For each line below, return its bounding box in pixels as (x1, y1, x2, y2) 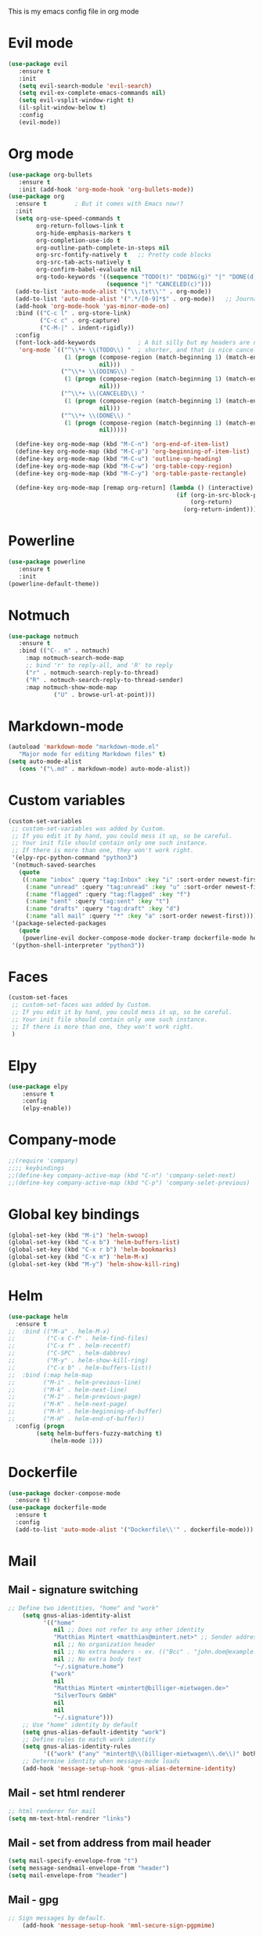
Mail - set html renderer (8, 1786, 125, 1800)
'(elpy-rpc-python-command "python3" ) (11, 854, 139, 862)
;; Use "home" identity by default (22, 1720, 139, 1729)
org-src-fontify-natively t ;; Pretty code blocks (36, 251, 212, 259)
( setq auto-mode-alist (8, 757, 82, 766)
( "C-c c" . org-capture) (39, 317, 121, 325)
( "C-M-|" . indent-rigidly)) (39, 324, 135, 332)
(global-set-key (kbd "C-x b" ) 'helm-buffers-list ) (8, 1238, 180, 1246)
